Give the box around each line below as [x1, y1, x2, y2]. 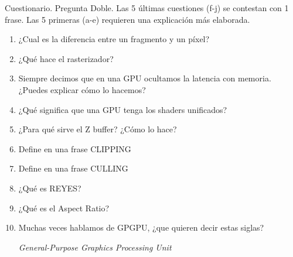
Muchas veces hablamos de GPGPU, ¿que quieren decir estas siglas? [18, 221, 264, 234]
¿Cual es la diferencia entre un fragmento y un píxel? [18, 33, 210, 45]
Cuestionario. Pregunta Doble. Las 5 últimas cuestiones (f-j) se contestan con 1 [5, 2, 289, 13]
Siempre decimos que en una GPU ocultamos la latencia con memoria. [18, 72, 271, 84]
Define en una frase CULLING [18, 162, 128, 174]
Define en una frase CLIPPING [18, 142, 131, 155]
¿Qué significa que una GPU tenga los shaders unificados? [18, 103, 227, 115]
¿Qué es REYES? [18, 181, 81, 194]
